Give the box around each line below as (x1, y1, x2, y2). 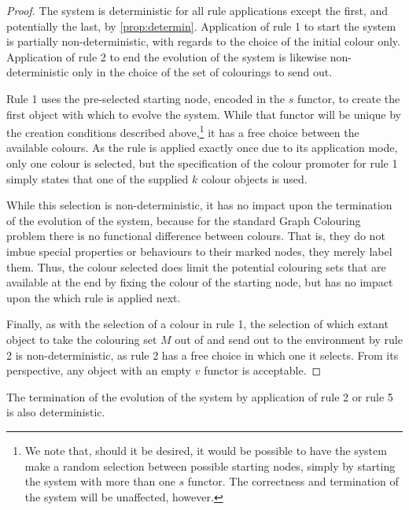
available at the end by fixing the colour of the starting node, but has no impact (6, 274, 393, 290)
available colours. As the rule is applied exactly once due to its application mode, (6, 139, 398, 156)
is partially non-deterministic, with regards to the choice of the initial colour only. (6, 33, 400, 50)
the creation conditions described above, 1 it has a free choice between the (6, 122, 359, 140)
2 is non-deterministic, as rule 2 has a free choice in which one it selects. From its (6, 346, 399, 363)
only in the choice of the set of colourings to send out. (72, 64, 333, 80)
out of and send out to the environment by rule (175, 331, 403, 347)
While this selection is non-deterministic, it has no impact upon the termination (6, 197, 392, 213)
